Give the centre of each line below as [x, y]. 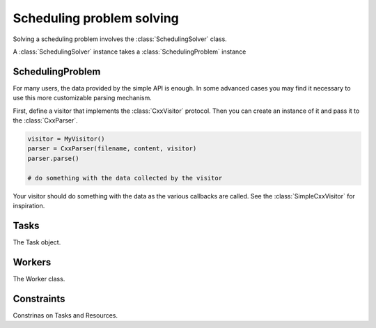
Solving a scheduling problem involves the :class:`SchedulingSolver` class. [120, 39]
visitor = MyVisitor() [66, 139]
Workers [32, 262]
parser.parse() [53, 158]
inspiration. [29, 205]
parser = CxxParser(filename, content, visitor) [112, 149]
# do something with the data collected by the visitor [125, 178]
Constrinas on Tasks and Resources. [65, 315]
